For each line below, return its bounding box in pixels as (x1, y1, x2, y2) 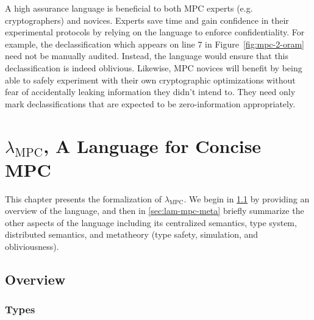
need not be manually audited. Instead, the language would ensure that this (5, 49, 289, 62)
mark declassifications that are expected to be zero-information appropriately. (5, 97, 296, 110)
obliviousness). (5, 240, 59, 253)
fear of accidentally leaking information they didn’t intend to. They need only (5, 85, 296, 98)
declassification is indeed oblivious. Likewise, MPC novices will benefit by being (5, 61, 302, 74)
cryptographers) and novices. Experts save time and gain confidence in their (5, 13, 289, 26)
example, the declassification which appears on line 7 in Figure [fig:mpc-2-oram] (5, 37, 304, 50)
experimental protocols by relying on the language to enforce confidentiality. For (5, 26, 305, 38)
